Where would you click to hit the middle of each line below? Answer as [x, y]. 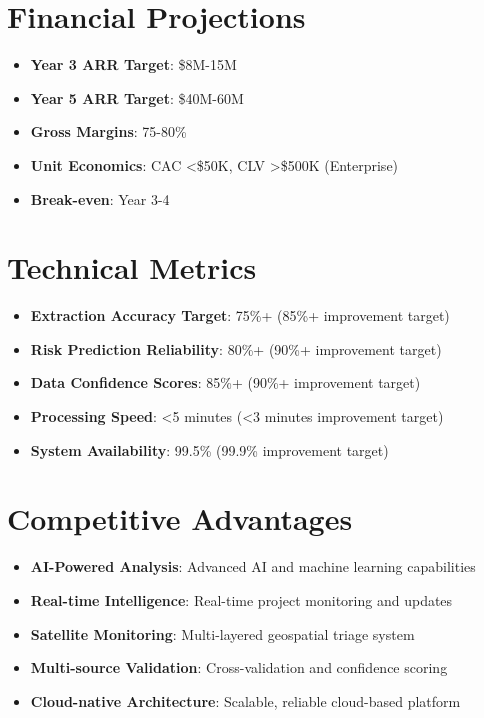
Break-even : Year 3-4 [100, 198]
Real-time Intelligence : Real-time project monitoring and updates [241, 599]
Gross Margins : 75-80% [108, 131]
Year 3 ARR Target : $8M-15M [133, 64]
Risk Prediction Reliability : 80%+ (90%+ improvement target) [236, 348]
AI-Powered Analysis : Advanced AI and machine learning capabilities [253, 566]
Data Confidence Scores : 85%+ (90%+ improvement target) [225, 382]
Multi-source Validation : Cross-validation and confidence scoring [239, 667]
